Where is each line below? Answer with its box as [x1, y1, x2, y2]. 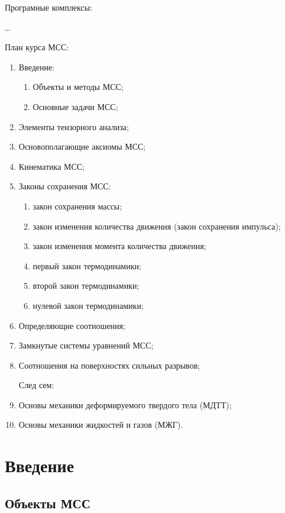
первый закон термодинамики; [33, 259, 141, 272]
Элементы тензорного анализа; [18, 120, 129, 133]
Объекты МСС [5, 493, 90, 512]
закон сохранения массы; [33, 199, 122, 212]
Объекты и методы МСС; [33, 80, 124, 93]
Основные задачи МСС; [33, 100, 118, 112]
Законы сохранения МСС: [18, 180, 111, 192]
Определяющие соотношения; [18, 319, 125, 331]
